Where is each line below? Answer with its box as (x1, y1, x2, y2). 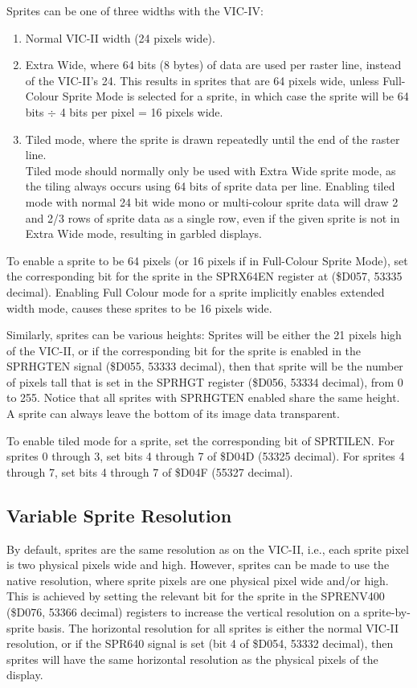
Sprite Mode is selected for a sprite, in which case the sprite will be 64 (62, 88, 409, 104)
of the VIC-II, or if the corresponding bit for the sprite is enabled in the (6, 342, 362, 358)
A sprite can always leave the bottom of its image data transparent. (6, 405, 340, 422)
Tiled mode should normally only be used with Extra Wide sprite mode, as (25, 162, 396, 178)
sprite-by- (363, 604, 411, 620)
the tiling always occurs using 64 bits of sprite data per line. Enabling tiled (25, 178, 395, 195)
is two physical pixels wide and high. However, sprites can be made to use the (6, 556, 390, 573)
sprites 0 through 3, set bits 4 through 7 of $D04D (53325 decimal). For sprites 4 (6, 448, 405, 465)
